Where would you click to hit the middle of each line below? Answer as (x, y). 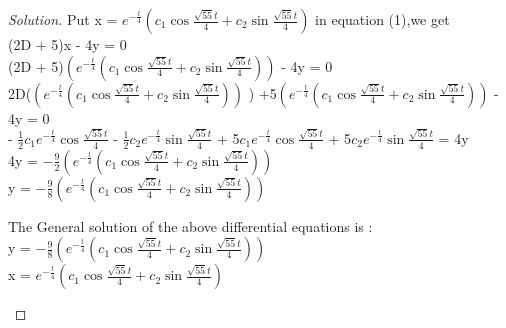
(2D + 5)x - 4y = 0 (67, 44)
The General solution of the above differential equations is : (190, 225)
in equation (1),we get (382, 19)
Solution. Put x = (63, 19)
